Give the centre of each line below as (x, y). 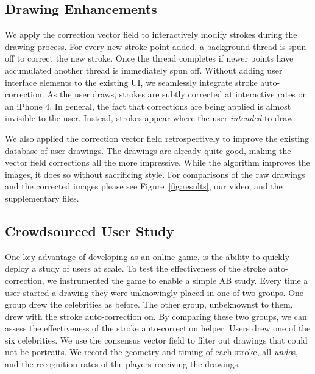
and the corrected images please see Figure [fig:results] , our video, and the (144, 186)
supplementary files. (42, 198)
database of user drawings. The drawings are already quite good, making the (148, 150)
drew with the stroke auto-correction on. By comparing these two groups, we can (156, 316)
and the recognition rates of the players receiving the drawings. (123, 364)
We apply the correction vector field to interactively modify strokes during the (151, 34)
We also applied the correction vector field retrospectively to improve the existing (157, 138)
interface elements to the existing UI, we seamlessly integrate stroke (131, 82)
